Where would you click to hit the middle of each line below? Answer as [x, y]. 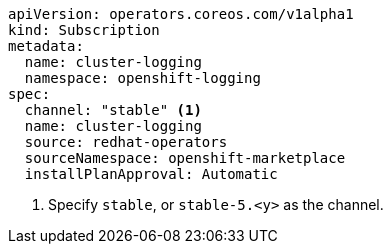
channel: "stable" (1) [113, 110]
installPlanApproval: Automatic [151, 174]
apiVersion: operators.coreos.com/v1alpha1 [181, 14]
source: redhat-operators [126, 142]
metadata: [46, 46]
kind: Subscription [84, 30]
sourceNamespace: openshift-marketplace [185, 158]
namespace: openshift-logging [142, 78]
